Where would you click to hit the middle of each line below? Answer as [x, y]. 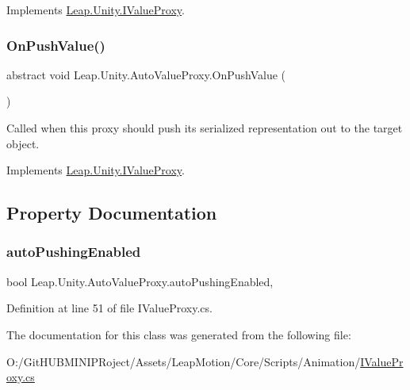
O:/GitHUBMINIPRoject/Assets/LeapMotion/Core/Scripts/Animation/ [184, 361]
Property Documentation [112, 213]
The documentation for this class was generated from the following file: [179, 334]
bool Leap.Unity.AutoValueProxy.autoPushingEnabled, [140, 281]
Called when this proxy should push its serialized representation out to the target [205, 128]
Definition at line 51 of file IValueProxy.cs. [109, 308]
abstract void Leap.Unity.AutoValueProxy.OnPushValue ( [146, 74]
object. [23, 143]
